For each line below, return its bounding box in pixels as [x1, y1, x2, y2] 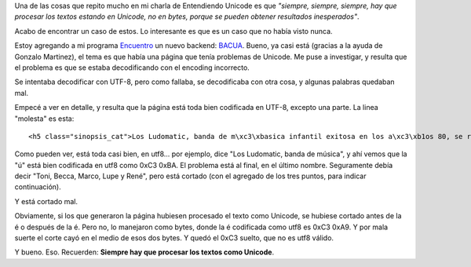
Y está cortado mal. [14, 196, 78, 206]
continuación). [14, 182, 62, 192]
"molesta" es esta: [14, 114, 75, 123]
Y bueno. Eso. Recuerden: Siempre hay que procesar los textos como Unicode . [14, 247, 275, 257]
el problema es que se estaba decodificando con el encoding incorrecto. [14, 63, 250, 72]
